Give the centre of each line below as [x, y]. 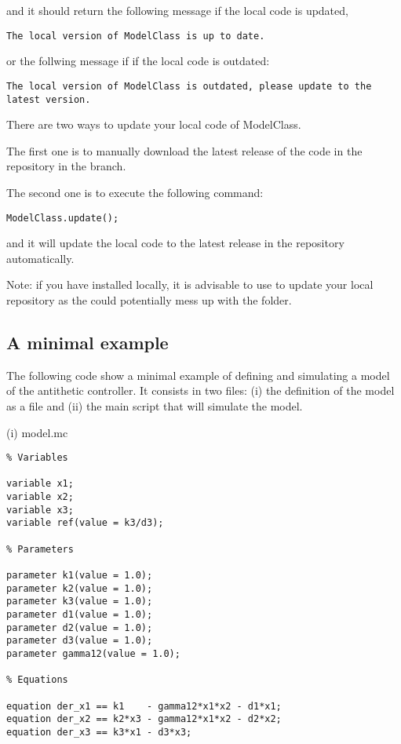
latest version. [49, 99]
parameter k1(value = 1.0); [80, 576]
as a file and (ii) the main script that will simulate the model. [155, 405]
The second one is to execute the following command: [135, 192]
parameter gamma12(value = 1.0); [93, 653]
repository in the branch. [66, 166]
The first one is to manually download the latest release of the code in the [184, 150]
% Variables [37, 458]
